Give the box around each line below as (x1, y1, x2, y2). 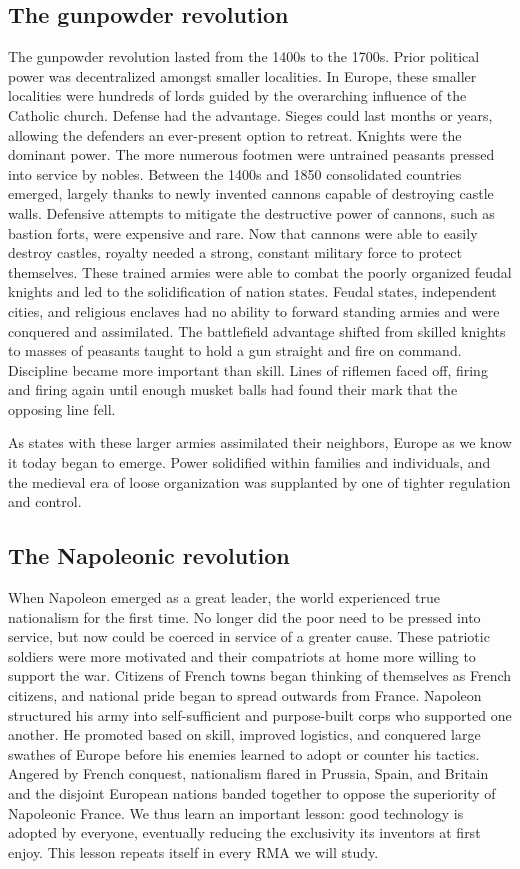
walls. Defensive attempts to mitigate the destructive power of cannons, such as (8, 202, 495, 223)
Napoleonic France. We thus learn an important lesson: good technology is (8, 802, 464, 823)
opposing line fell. (8, 398, 116, 419)
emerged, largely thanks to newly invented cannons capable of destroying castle (8, 183, 494, 204)
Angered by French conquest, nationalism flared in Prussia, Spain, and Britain (8, 763, 489, 784)
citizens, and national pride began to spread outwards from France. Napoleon (8, 685, 482, 706)
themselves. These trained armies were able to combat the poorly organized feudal (8, 261, 512, 282)
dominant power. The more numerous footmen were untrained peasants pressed (8, 144, 495, 165)
